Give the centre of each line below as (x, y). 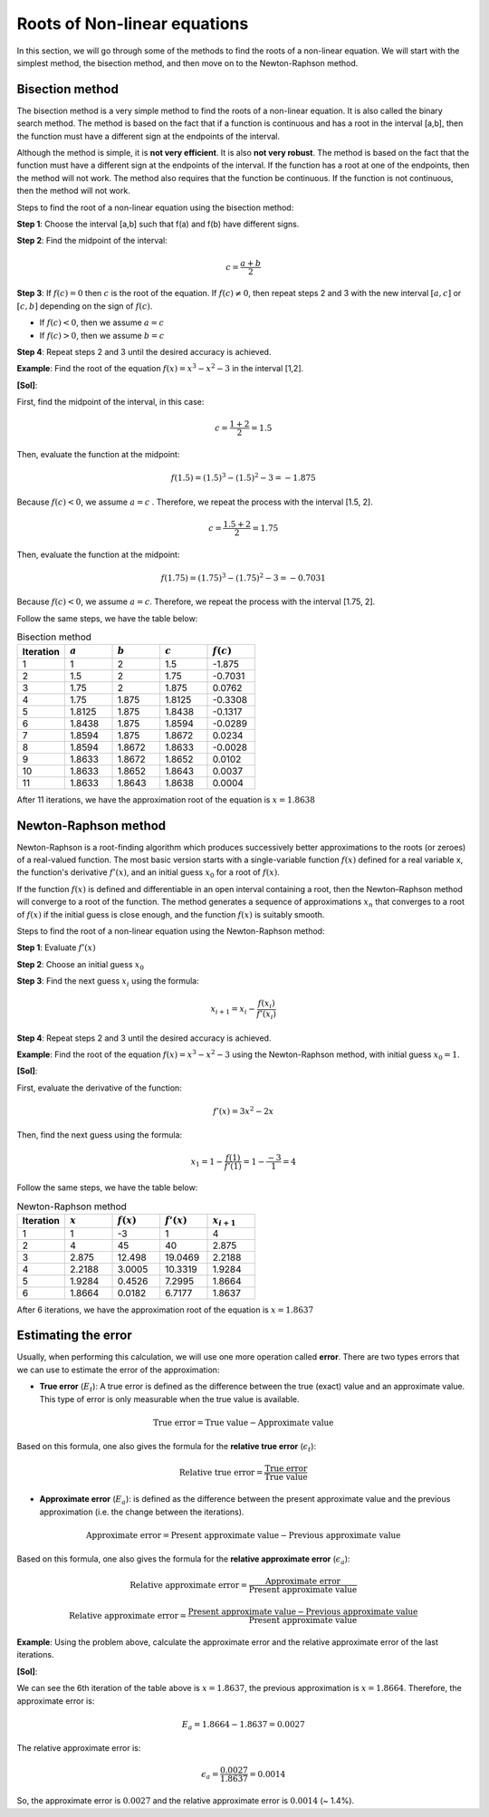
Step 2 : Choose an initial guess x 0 (81, 965)
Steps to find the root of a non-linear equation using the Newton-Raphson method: (171, 931)
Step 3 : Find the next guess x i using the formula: (108, 982)
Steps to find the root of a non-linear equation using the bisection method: (155, 207)
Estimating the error (74, 1336)
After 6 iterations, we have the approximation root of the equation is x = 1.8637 (165, 1310)
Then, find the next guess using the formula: (100, 1135)
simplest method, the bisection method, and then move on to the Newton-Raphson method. (187, 62)
